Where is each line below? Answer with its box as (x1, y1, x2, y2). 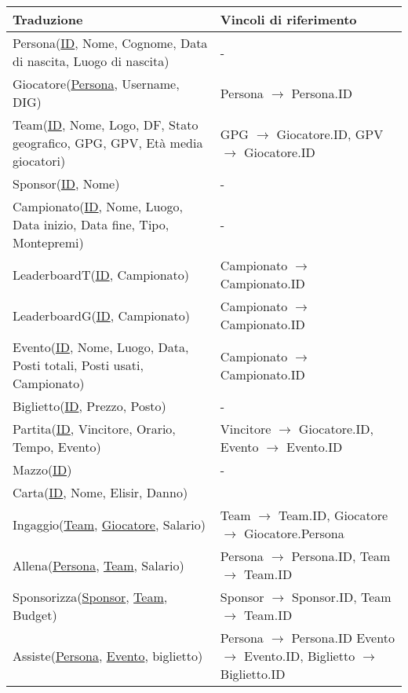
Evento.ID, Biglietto (244, 647, 355, 665)
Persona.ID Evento (291, 629, 395, 647)
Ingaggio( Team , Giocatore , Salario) (13, 515, 206, 533)
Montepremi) (13, 233, 84, 251)
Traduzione (13, 10, 83, 28)
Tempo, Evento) (13, 438, 101, 456)
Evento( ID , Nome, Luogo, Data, (13, 338, 189, 356)
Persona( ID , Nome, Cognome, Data (13, 34, 208, 52)
